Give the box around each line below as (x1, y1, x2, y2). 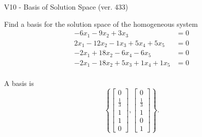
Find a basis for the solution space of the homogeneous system (4, 18, 198, 29)
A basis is (4, 78, 34, 88)
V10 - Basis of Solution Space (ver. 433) (4, 2, 128, 12)
